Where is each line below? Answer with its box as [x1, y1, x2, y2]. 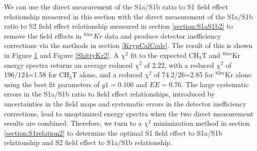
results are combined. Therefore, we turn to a [4, 118, 142, 128]
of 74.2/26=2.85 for [154, 69, 213, 80]
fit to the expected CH [130, 50, 199, 60]
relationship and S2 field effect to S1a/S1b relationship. [4, 137, 172, 148]
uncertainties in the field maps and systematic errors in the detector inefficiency [4, 98, 247, 108]
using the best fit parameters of [4, 79, 100, 89]
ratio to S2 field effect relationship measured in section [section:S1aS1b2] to [4, 21, 233, 31]
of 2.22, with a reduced [144, 59, 214, 70]
